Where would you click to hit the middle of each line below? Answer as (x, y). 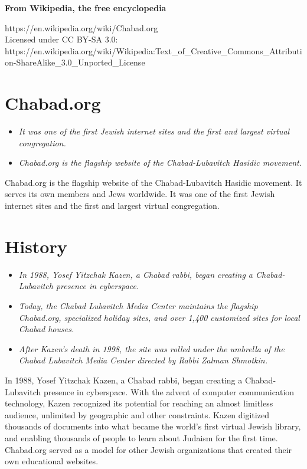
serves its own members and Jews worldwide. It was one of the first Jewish (140, 194)
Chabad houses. (46, 329)
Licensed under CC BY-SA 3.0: (61, 39)
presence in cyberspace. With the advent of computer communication (169, 391)
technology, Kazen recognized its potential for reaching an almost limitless (139, 403)
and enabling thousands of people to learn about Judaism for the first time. (141, 437)
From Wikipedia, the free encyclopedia (86, 8)
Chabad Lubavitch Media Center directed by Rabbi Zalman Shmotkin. (143, 360)
